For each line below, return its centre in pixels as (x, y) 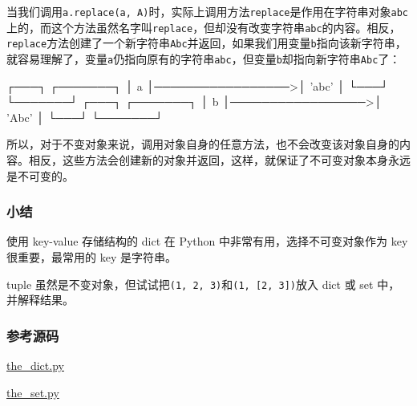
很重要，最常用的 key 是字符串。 (91, 257)
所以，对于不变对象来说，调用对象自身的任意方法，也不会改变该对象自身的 (203, 144)
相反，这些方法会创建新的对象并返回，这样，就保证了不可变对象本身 (208, 160)
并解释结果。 (40, 300)
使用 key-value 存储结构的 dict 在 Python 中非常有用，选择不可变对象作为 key (207, 241)
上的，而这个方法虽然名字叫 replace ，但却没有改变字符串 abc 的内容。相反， (204, 27)
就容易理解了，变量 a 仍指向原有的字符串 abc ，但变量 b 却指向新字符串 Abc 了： (204, 58)
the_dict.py (35, 365)
